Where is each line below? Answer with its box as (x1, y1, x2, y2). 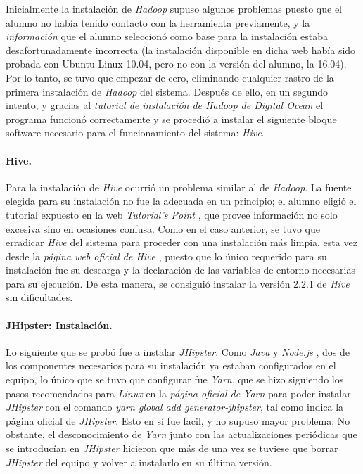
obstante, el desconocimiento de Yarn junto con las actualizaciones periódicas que (6, 427, 357, 442)
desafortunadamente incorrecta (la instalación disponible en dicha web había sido (6, 42, 356, 57)
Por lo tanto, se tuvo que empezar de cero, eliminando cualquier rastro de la (6, 70, 334, 84)
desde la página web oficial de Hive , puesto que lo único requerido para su (6, 248, 327, 263)
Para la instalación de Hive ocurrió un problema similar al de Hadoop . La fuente (6, 179, 352, 194)
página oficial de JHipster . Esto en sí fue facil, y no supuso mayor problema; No (6, 413, 350, 428)
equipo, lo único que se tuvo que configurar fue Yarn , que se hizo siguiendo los (6, 372, 344, 387)
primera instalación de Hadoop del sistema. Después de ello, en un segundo (6, 84, 329, 98)
